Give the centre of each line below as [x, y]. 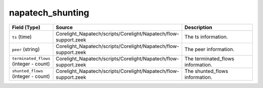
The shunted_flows [206, 71]
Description [198, 27]
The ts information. [206, 36]
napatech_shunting [49, 13]
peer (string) [26, 49]
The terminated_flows [209, 58]
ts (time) [22, 36]
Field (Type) [26, 27]
